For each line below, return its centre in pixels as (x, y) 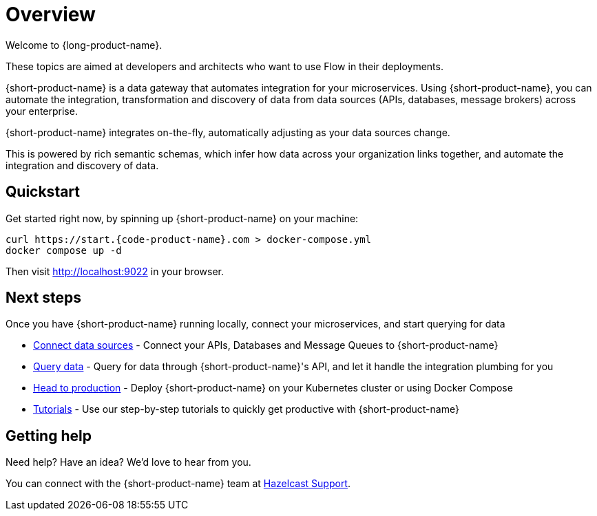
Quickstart (43, 192)
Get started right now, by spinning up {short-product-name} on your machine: (182, 218)
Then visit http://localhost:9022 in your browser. (115, 271)
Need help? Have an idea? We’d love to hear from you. (128, 462)
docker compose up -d (64, 250)
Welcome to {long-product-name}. (84, 45)
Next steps (43, 298)
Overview (51, 14)
